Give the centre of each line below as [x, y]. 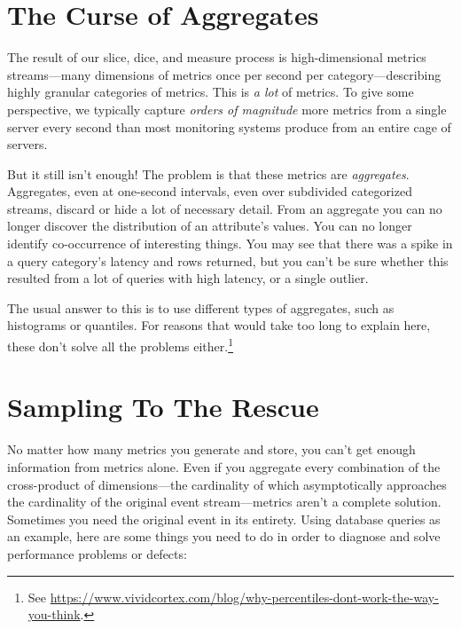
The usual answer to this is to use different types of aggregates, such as [201, 307]
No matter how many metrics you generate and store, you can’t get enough [211, 449]
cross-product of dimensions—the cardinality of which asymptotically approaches [227, 484]
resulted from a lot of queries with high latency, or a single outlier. [188, 278]
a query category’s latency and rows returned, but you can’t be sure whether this [228, 260]
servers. [27, 144]
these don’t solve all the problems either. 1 [121, 345]
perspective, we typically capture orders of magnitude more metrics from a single [227, 109]
